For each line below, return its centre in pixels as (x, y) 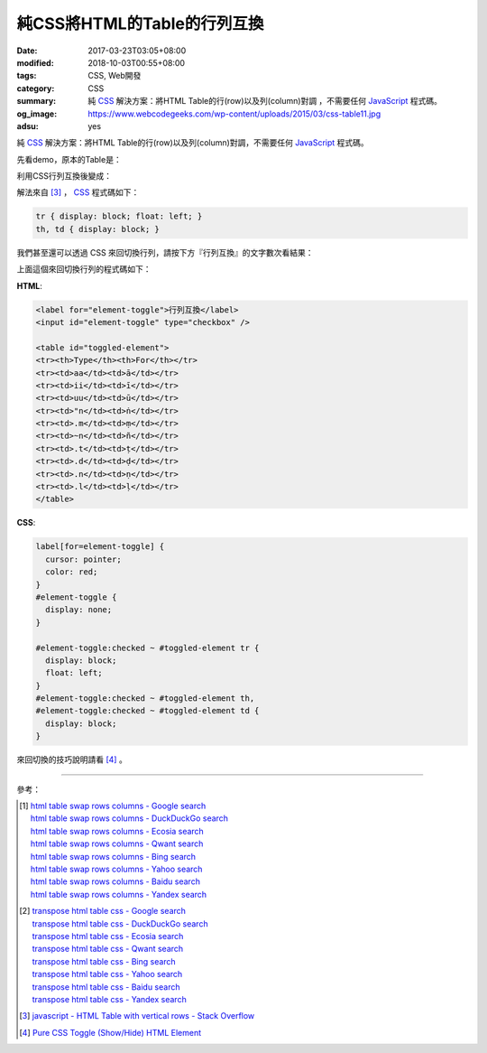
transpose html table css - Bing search (104, 961)
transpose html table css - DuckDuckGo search (120, 923)
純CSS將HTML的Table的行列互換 (140, 23)
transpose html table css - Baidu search (106, 987)
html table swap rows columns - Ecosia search (117, 831)
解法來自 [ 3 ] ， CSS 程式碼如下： (78, 192)
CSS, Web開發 (115, 76)
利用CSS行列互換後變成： (64, 176)
